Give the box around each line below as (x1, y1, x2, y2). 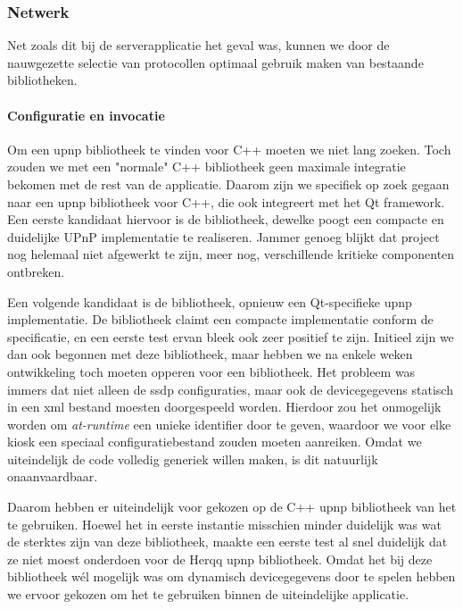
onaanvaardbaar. (7, 467, 98, 486)
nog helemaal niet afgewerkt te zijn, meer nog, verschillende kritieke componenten (7, 245, 455, 263)
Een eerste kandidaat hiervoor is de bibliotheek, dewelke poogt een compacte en (7, 210, 444, 229)
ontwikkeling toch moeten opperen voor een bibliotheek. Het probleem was (7, 362, 416, 380)
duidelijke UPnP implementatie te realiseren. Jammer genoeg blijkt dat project (7, 227, 440, 246)
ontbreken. (7, 262, 65, 280)
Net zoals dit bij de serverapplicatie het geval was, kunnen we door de (7, 36, 390, 54)
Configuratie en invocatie (7, 105, 165, 124)
